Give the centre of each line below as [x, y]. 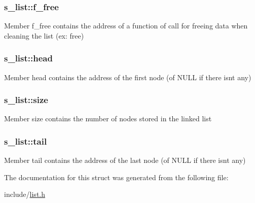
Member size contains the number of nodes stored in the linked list [108, 119]
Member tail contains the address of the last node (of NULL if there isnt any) [125, 160]
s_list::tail [26, 141]
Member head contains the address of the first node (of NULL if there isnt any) [128, 77]
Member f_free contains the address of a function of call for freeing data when [126, 26]
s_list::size [26, 100]
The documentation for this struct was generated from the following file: [116, 177]
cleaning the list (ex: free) [44, 35]
